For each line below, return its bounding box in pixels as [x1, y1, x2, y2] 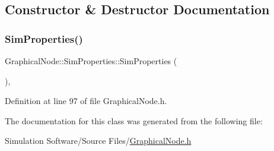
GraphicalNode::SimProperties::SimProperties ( [5, 55, 177, 67]
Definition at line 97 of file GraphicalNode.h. [5, 95, 167, 107]
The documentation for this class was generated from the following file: [5, 114, 263, 127]
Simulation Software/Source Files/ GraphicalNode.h [5, 134, 192, 147]
